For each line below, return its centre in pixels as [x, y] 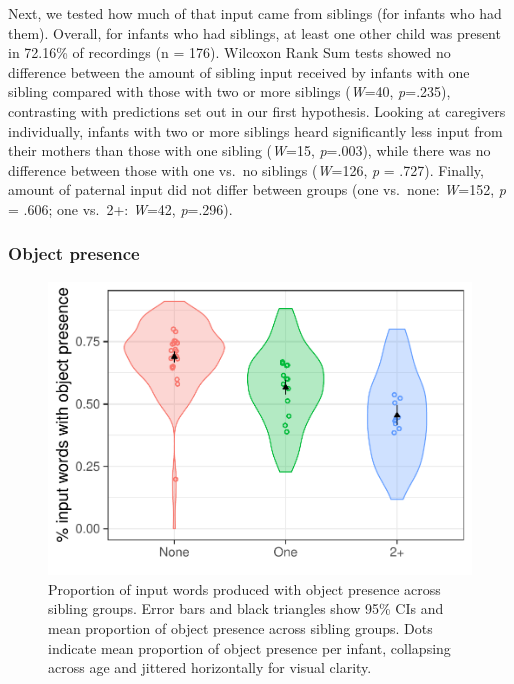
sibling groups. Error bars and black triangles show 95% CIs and [246, 608]
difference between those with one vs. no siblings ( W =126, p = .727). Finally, [246, 169]
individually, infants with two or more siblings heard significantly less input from [255, 130]
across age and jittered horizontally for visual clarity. [210, 667]
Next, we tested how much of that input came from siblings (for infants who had [255, 13]
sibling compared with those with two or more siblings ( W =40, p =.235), [229, 91]
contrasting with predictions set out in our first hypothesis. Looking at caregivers [257, 110]
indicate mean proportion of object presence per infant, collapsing [249, 647]
